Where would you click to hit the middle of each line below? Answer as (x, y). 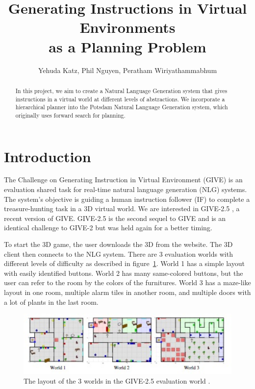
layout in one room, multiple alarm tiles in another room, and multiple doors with (127, 292)
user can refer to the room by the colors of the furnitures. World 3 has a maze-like (127, 282)
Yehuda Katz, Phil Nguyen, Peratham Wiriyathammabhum (127, 70)
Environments (127, 27)
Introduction (48, 156)
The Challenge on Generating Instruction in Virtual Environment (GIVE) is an (123, 180)
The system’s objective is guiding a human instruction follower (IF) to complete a (127, 199)
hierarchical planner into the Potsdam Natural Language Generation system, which (122, 107)
